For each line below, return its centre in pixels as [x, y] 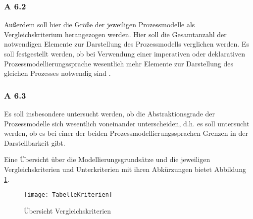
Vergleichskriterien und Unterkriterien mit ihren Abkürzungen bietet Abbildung [125, 169]
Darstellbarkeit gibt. [35, 142]
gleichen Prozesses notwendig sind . [57, 73]
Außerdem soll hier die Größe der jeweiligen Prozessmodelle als [100, 25]
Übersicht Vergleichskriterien [68, 210]
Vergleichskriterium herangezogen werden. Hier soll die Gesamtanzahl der [115, 34]
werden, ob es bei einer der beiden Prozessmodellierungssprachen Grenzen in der [126, 133]
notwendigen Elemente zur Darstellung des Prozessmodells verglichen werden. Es [126, 44]
